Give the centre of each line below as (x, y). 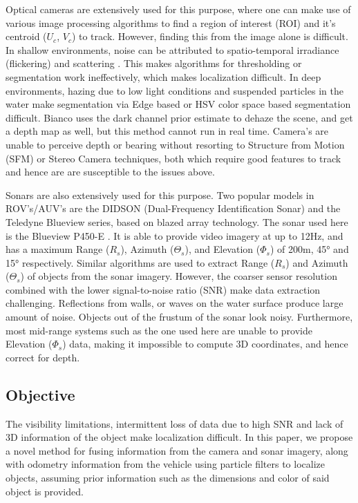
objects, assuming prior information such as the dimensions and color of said (168, 478)
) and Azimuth (317, 262)
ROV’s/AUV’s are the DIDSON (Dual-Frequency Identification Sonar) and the (173, 208)
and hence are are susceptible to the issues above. (110, 172)
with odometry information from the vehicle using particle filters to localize (165, 464)
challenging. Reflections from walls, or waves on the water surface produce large (175, 303)
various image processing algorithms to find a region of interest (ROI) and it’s (171, 22)
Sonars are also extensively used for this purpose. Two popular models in (160, 194)
